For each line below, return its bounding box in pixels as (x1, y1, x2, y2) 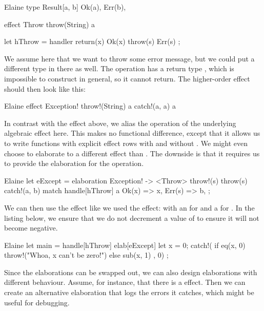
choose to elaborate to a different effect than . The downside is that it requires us (4, 148, 260, 158)
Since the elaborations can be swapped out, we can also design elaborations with (4, 266, 257, 277)
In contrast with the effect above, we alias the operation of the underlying (4, 117, 236, 128)
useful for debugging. (4, 297, 70, 307)
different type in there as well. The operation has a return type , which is (4, 63, 234, 74)
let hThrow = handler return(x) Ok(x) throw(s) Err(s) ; (4, 36, 180, 47)
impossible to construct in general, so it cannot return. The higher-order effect (4, 73, 250, 84)
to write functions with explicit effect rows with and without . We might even (4, 137, 248, 148)
